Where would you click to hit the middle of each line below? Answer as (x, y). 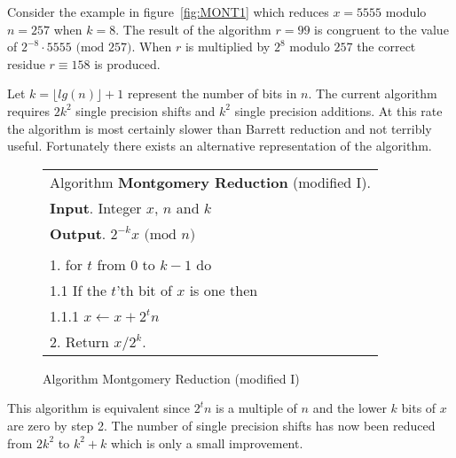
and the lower (350, 408)
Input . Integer (96, 207)
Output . (78, 233)
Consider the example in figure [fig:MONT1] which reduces (168, 12)
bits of (419, 408)
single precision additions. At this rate (338, 110)
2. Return (79, 341)
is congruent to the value (381, 29)
